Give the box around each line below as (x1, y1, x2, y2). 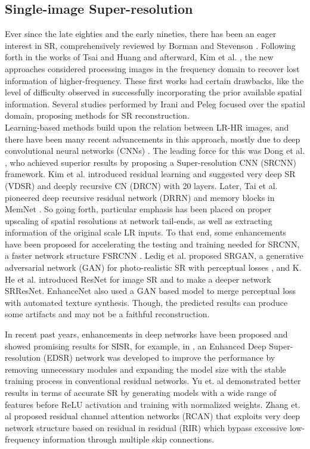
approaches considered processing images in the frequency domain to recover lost (5, 62, 300, 75)
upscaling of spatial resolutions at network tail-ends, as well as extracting (5, 214, 272, 227)
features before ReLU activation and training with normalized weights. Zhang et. (5, 398, 300, 410)
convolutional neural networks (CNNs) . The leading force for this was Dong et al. (5, 144, 305, 157)
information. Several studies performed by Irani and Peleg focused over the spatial (5, 97, 305, 110)
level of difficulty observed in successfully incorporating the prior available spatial (5, 86, 302, 98)
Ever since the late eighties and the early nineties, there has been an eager (5, 27, 277, 40)
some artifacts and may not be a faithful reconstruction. (5, 308, 210, 320)
